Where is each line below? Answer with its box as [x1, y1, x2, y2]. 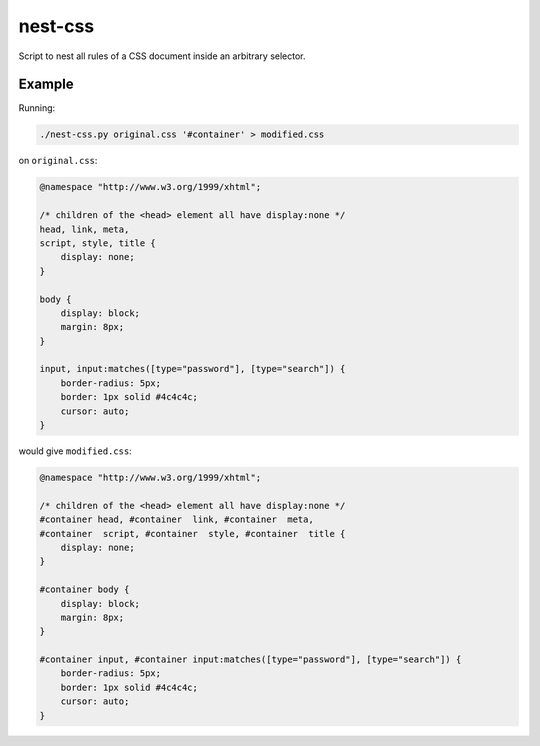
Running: [18, 102, 56, 114]
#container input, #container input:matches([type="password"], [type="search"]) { [39, 654, 462, 665]
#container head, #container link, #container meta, [39, 514, 314, 525]
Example [18, 76, 74, 93]
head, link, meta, [39, 223, 130, 235]
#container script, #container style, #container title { [39, 528, 346, 539]
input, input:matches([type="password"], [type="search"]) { [39, 363, 346, 375]
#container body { [39, 584, 130, 595]
